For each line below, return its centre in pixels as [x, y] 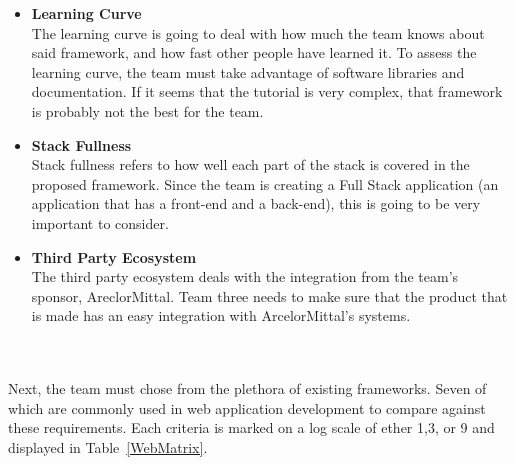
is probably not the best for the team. [147, 110]
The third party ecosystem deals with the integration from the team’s [245, 276]
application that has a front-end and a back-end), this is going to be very [256, 203]
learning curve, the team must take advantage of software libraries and [248, 71]
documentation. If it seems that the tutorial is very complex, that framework [267, 91]
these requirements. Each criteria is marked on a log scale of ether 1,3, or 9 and [251, 427]
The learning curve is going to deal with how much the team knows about [258, 32]
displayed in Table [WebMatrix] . [108, 446]
